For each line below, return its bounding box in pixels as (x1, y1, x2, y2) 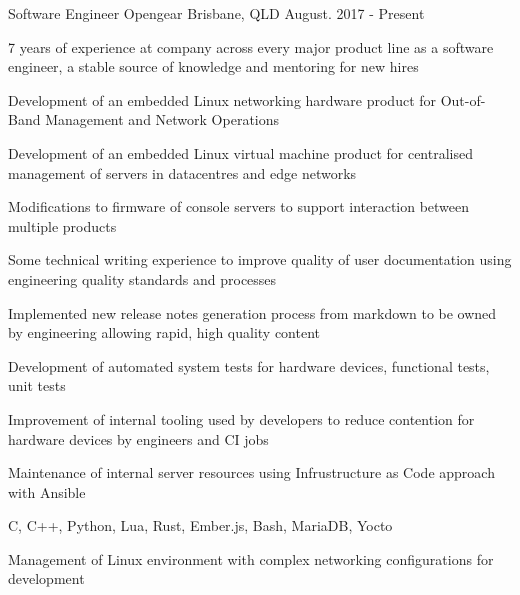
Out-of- (440, 89, 486, 110)
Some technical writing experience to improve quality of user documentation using (8, 249, 512, 270)
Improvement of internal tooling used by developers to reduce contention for (8, 408, 475, 429)
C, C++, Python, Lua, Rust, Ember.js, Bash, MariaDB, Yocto (8, 515, 393, 536)
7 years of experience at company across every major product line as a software (8, 36, 494, 57)
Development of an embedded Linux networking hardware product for (8, 89, 437, 110)
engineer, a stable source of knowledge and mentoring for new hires (8, 56, 419, 77)
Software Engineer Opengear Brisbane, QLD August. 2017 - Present (8, 3, 425, 23)
